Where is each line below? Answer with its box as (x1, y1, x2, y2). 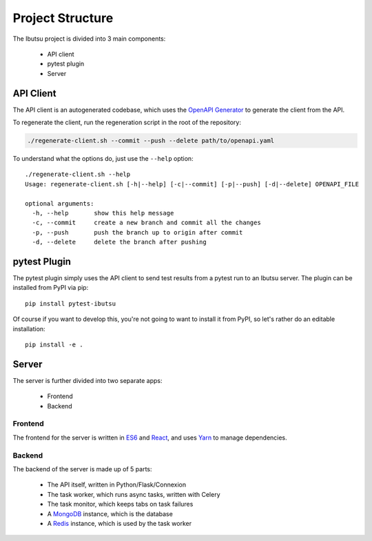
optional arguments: (25, 199, 94, 207)
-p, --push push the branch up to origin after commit (32, 228, 243, 236)
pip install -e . (25, 340, 83, 348)
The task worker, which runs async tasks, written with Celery (47, 490, 220, 498)
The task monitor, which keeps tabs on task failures (47, 500, 194, 509)
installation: (12, 324, 45, 333)
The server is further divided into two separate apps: (12, 376, 163, 384)
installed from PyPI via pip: (12, 284, 89, 292)
